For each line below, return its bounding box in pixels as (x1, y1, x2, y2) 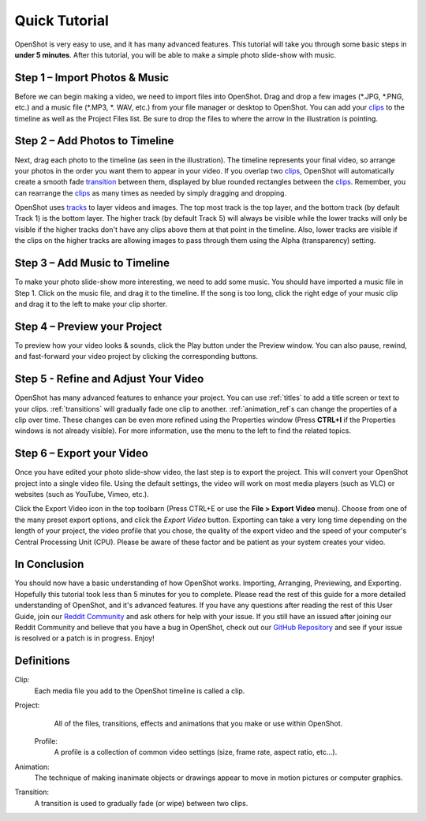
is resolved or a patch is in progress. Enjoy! (14, 633, 155, 643)
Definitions (14, 655, 70, 668)
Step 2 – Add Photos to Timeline (14, 134, 174, 147)
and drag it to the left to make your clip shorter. (14, 299, 168, 308)
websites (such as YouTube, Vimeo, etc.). (14, 490, 149, 499)
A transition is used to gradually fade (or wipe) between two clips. (34, 798, 248, 808)
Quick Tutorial (14, 12, 110, 29)
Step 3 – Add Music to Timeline (14, 256, 170, 270)
